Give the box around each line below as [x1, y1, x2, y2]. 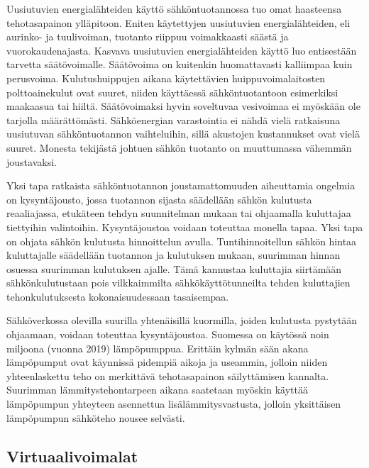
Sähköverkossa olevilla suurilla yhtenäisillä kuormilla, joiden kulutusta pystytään [6, 313, 358, 328]
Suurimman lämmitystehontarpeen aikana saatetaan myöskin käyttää [6, 382, 308, 397]
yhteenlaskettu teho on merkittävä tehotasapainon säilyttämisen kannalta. [6, 368, 329, 383]
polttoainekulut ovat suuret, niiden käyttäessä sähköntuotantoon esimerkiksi [6, 84, 338, 99]
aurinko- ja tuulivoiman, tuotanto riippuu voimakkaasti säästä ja [6, 29, 289, 44]
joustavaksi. [6, 154, 57, 169]
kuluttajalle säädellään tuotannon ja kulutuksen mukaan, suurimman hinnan [6, 247, 341, 262]
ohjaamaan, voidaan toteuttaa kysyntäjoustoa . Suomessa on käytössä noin [6, 327, 329, 342]
